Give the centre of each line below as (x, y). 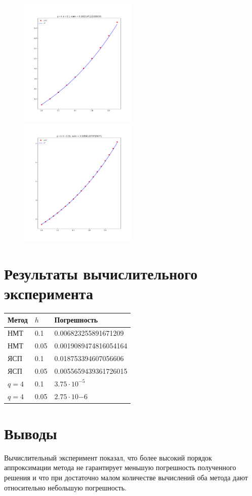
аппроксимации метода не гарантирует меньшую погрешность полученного (120, 467)
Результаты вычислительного (101, 273)
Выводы (31, 433)
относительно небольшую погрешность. (65, 487)
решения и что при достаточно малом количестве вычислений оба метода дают (126, 477)
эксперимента (49, 293)
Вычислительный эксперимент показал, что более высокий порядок (108, 457)
